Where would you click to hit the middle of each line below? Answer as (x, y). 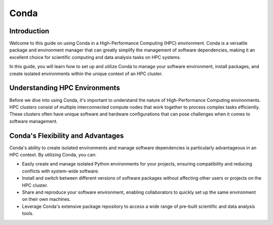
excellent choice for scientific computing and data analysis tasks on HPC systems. (95, 57)
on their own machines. (46, 199)
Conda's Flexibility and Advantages (66, 135)
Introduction (29, 31)
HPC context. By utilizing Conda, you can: (53, 155)
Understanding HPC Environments (65, 88)
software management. (34, 121)
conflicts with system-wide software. (61, 171)
